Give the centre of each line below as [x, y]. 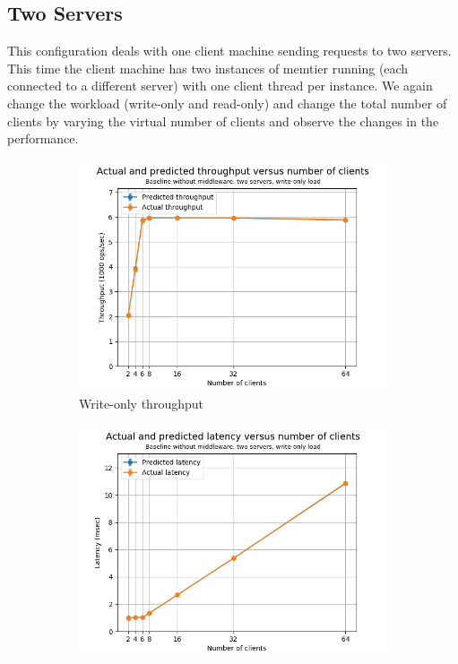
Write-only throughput [141, 404]
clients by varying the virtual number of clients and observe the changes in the [223, 121]
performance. [43, 138]
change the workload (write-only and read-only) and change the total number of [227, 103]
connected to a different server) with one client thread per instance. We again [220, 86]
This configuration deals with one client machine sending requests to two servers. [229, 51]
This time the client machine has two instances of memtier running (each [208, 68]
